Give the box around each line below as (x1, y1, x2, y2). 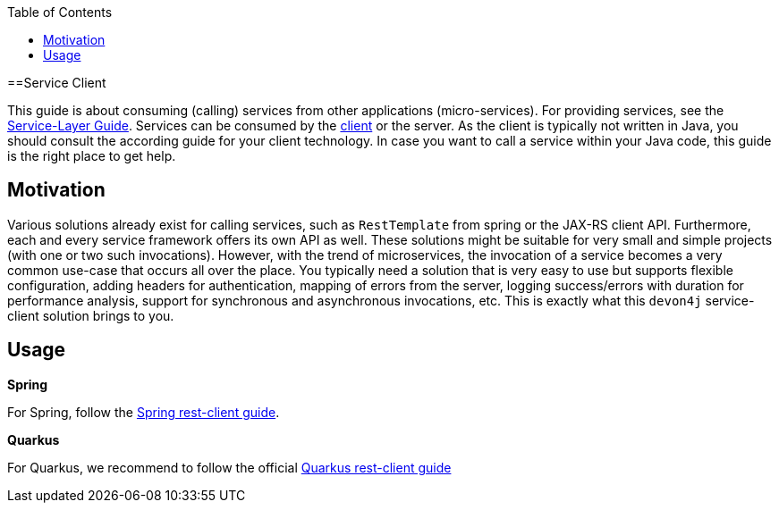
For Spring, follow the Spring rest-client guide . (7, 404, 280, 420)
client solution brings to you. (7, 307, 174, 323)
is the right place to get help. (7, 148, 176, 163)
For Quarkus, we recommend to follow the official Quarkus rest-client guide (7, 459, 452, 475)
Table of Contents (7, 4, 113, 20)
